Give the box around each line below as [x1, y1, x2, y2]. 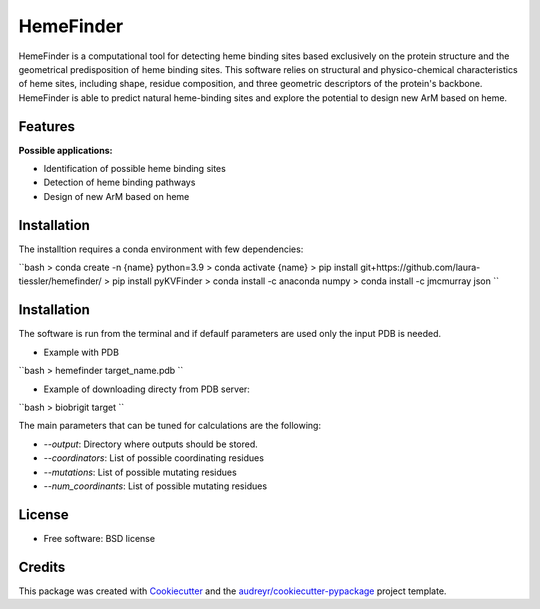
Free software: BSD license [43, 532, 155, 544]
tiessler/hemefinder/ [18, 275, 102, 287]
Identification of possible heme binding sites [43, 163, 227, 175]
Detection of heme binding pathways [43, 176, 196, 189]
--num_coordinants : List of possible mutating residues [43, 480, 268, 492]
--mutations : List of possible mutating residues [43, 466, 237, 478]
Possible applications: [18, 144, 113, 156]
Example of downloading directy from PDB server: [43, 383, 250, 395]
